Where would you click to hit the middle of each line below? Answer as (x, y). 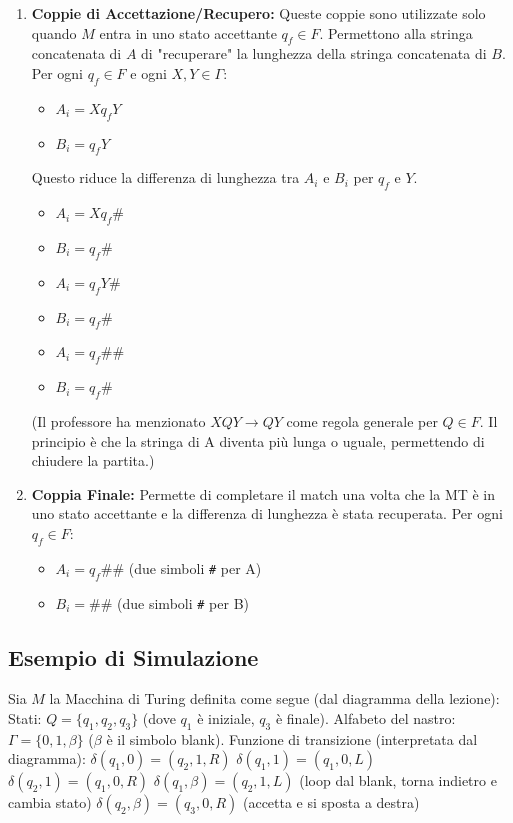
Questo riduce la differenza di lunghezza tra (165, 177)
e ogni (148, 72)
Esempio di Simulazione (133, 656)
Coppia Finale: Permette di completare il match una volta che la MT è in (263, 493)
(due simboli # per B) (183, 602)
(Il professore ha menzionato (118, 420)
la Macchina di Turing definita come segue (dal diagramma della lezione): (274, 698)
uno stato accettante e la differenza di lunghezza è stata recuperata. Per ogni (267, 513)
